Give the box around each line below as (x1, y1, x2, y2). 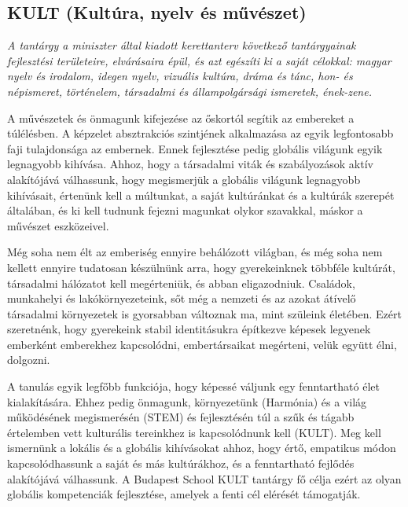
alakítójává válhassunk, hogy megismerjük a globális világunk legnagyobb (7, 171, 361, 187)
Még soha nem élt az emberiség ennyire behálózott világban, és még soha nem (7, 244, 383, 260)
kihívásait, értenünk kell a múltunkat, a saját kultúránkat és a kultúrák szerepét (7, 186, 395, 203)
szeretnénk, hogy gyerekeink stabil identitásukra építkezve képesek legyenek (7, 321, 371, 337)
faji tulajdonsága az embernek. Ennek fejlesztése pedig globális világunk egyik (7, 140, 383, 156)
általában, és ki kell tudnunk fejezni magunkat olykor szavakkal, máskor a (7, 202, 363, 219)
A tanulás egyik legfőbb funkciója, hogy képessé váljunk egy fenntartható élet (7, 378, 380, 395)
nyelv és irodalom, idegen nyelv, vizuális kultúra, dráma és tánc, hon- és (7, 68, 353, 84)
